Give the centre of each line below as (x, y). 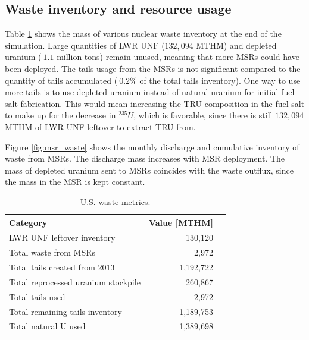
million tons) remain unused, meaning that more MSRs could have (178, 57)
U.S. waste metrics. (115, 201)
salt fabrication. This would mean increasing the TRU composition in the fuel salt (155, 103)
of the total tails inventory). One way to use (220, 80)
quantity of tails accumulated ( (61, 80)
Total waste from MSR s (52, 252)
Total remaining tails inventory (65, 311)
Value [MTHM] (181, 222)
